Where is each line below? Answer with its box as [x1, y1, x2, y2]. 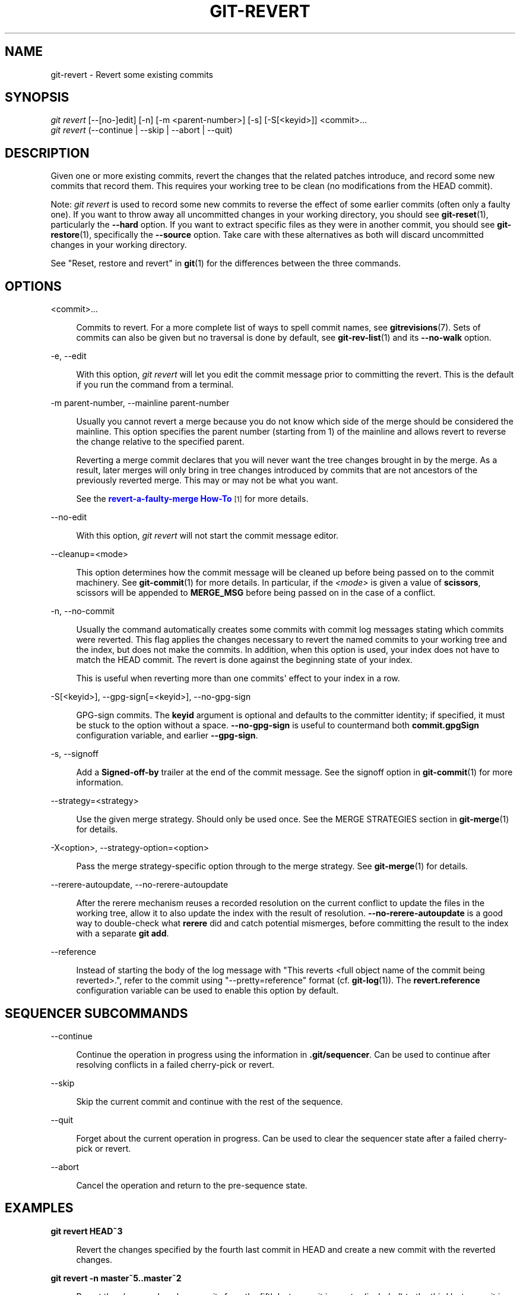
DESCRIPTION [5, 145, 90, 161]
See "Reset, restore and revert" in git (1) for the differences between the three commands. [50, 258, 401, 269]
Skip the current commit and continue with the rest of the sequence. [76, 1096, 343, 1107]
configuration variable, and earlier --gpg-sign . [76, 730, 258, 741]
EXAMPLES [5, 1200, 74, 1216]
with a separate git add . [76, 928, 169, 939]
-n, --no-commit [50, 606, 115, 617]
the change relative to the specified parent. [76, 436, 245, 447]
